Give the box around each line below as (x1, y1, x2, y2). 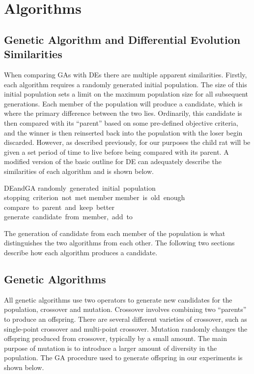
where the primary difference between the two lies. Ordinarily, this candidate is (4, 108, 242, 118)
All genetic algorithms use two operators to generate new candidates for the (4, 294, 232, 305)
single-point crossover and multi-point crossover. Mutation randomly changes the (4, 323, 248, 334)
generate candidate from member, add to (4, 211, 133, 222)
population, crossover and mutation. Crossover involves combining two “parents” (4, 304, 247, 314)
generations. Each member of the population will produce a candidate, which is (4, 98, 243, 108)
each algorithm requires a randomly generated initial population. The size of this (4, 79, 247, 89)
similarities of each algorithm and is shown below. (4, 166, 154, 176)
